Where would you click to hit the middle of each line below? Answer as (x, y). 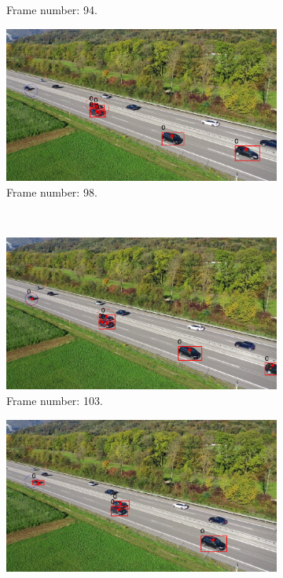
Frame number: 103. (55, 400)
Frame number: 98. (52, 191)
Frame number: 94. (52, 9)
